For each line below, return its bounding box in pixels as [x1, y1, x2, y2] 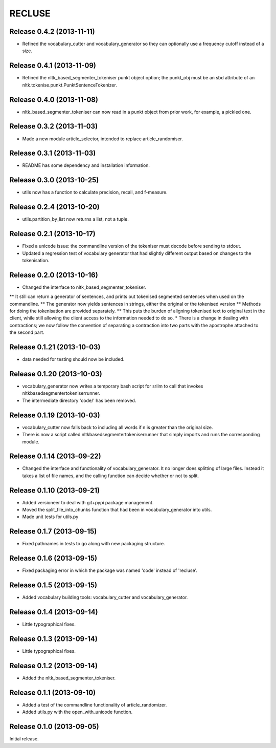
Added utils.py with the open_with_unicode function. [22, 709, 133, 715]
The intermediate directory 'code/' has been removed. [22, 397, 136, 403]
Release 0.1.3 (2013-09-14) [9, 634, 98, 643]
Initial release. [9, 736, 39, 742]
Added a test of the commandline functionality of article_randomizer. [22, 701, 167, 708]
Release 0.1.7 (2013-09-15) [9, 527, 97, 536]
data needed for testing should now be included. [22, 356, 125, 362]
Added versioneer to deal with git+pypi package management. [22, 499, 154, 505]
